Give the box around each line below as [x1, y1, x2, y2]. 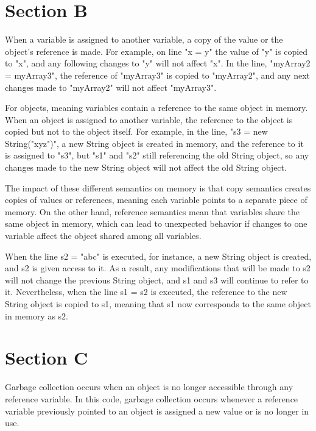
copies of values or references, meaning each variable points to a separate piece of [5, 193, 307, 206]
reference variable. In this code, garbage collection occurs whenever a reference [5, 392, 298, 405]
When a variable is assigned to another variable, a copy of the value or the [5, 33, 283, 46]
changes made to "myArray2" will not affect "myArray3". [5, 80, 217, 93]
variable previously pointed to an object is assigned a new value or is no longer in [5, 404, 309, 417]
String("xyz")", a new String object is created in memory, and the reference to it [5, 137, 304, 149]
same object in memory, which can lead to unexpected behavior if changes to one [5, 217, 307, 230]
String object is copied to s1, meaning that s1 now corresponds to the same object [5, 297, 311, 310]
